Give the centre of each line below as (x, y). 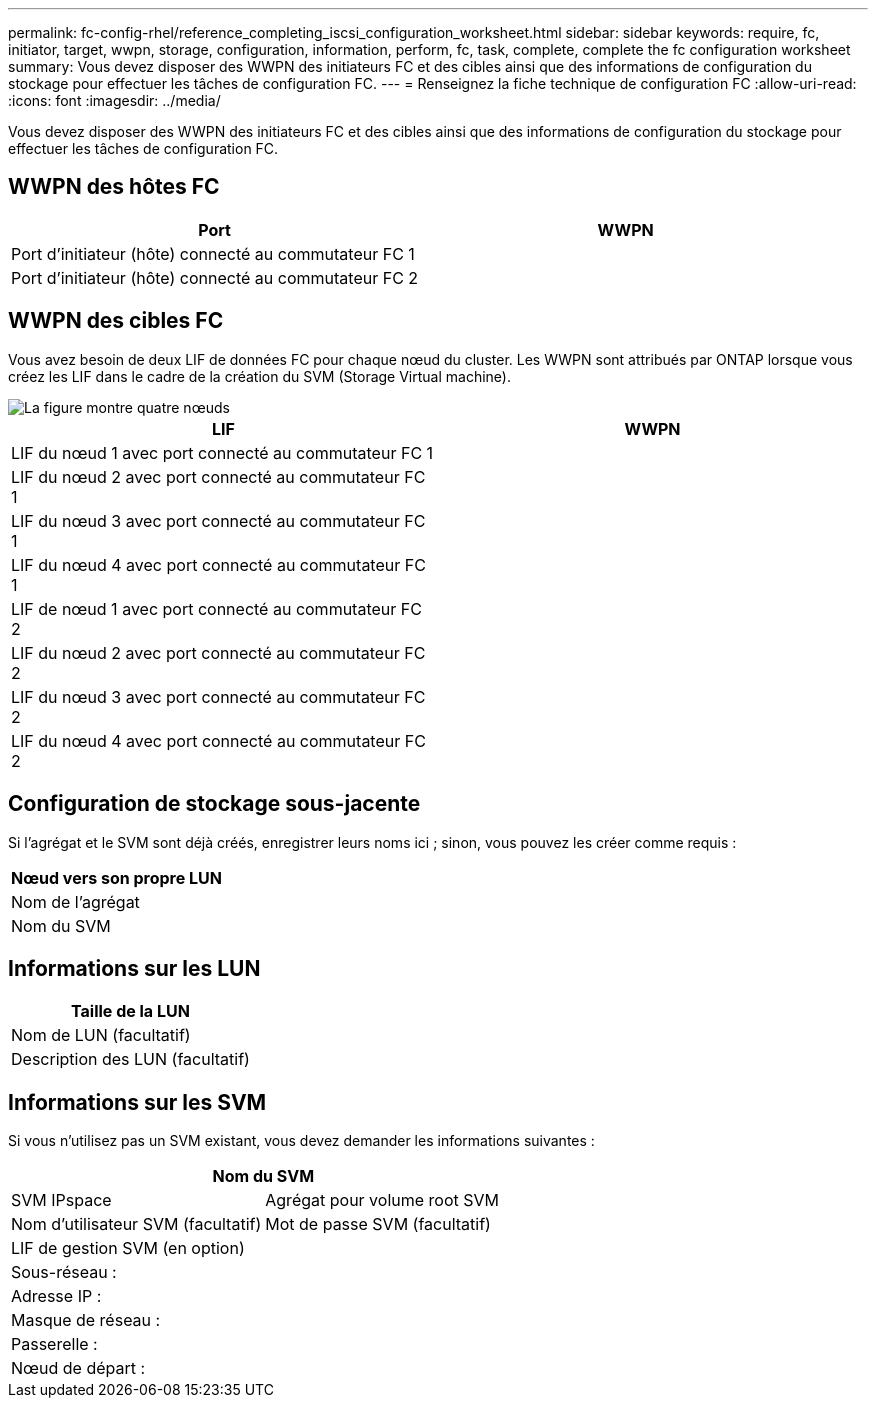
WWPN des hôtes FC (114, 187)
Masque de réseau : (86, 1320)
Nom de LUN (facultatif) (101, 1035)
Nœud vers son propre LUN (116, 877)
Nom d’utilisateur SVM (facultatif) (136, 1224)
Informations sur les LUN (134, 968)
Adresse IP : (56, 1296)
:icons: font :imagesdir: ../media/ (114, 100)
